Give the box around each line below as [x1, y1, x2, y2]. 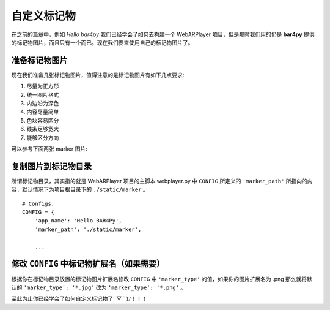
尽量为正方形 [26, 83, 59, 90]
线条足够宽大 [26, 126, 59, 133]
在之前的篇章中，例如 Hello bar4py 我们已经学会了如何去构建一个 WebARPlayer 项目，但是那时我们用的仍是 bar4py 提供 [11, 31, 315, 38]
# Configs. [22, 200, 55, 207]
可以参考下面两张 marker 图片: [11, 145, 88, 153]
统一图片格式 [26, 91, 59, 98]
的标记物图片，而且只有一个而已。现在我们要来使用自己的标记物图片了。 [11, 39, 194, 46]
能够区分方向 [26, 134, 59, 141]
